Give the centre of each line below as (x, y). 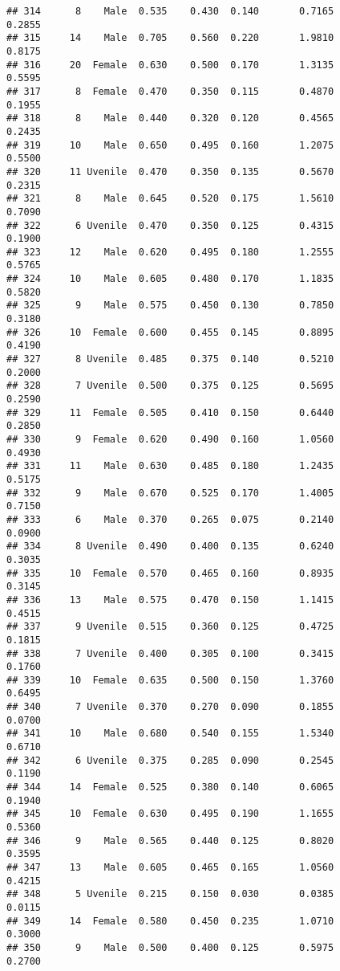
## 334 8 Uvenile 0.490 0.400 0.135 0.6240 (170, 547)
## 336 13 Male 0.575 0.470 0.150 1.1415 (170, 600)
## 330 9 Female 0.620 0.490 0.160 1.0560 (170, 439)
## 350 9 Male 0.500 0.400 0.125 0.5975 (170, 947)
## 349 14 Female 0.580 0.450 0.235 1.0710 (170, 921)
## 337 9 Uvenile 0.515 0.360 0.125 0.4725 (170, 627)
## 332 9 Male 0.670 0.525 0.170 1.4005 (170, 493)
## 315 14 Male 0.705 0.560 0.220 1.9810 (170, 38)
